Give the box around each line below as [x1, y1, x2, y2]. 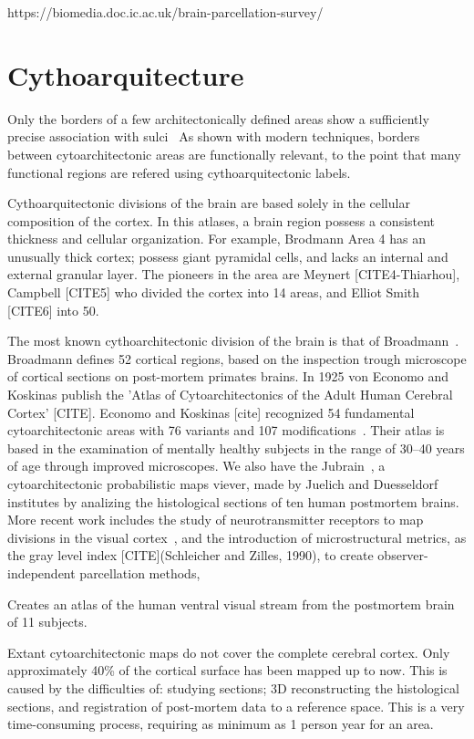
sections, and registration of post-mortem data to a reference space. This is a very [7, 696, 465, 715]
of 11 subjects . [7, 612, 88, 631]
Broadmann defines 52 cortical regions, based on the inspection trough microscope [7, 349, 467, 368]
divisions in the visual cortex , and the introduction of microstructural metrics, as [7, 527, 467, 546]
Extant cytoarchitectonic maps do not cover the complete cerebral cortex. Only [7, 642, 450, 661]
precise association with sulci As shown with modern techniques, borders [7, 127, 420, 146]
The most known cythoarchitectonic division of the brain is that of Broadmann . [7, 331, 459, 350]
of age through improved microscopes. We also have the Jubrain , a [7, 456, 386, 475]
